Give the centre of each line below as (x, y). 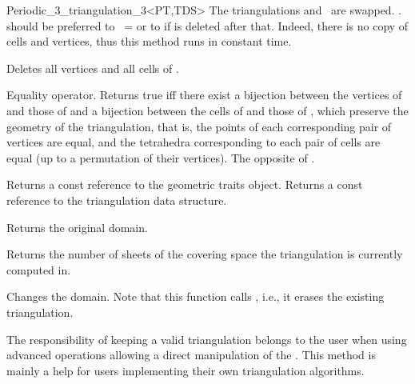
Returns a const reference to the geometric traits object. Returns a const (185, 184)
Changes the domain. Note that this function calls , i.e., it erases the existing (196, 296)
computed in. (39, 269)
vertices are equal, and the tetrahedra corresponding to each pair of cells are (194, 142)
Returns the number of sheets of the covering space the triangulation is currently (205, 254)
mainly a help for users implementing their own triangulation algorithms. (186, 370)
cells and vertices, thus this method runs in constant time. (149, 41)
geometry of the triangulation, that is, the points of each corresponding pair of (199, 126)
